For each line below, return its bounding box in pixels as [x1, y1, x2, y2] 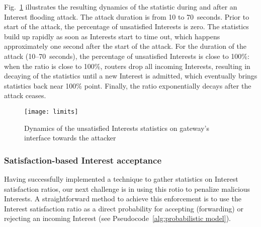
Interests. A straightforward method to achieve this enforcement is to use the [4, 193, 241, 204]
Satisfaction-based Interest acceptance [4, 154, 162, 166]
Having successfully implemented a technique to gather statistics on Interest [4, 174, 238, 184]
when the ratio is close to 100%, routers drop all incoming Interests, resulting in [4, 60, 250, 71]
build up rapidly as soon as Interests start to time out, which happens [4, 31, 220, 41]
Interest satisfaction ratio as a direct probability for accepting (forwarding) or [4, 203, 243, 213]
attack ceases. [4, 90, 46, 101]
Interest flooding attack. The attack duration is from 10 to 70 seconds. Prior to [4, 11, 249, 22]
